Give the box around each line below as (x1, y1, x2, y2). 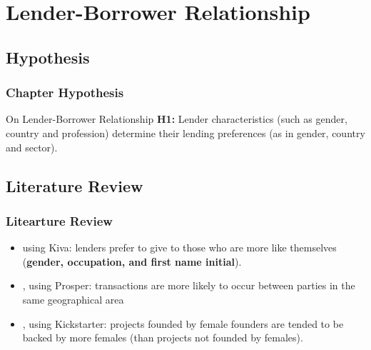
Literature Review (6, 174, 143, 196)
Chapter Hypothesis (6, 84, 124, 101)
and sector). (6, 139, 58, 154)
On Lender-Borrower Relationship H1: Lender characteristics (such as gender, (6, 111, 347, 126)
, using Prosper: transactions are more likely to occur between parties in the (22, 278, 355, 293)
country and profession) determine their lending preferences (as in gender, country (6, 125, 365, 140)
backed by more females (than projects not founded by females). (22, 330, 303, 345)
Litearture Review (6, 211, 113, 229)
